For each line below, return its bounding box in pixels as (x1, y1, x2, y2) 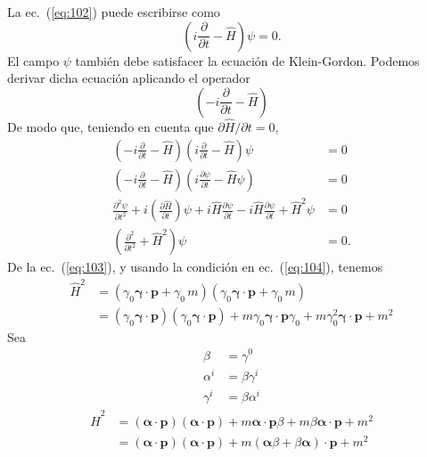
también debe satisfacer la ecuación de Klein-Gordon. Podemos (75, 51, 420, 69)
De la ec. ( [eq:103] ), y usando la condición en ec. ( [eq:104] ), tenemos (7, 257, 383, 276)
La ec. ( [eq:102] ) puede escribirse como (7, 3, 220, 20)
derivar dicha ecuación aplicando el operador (7, 69, 250, 87)
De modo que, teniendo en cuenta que (7, 118, 214, 135)
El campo (7, 51, 60, 69)
